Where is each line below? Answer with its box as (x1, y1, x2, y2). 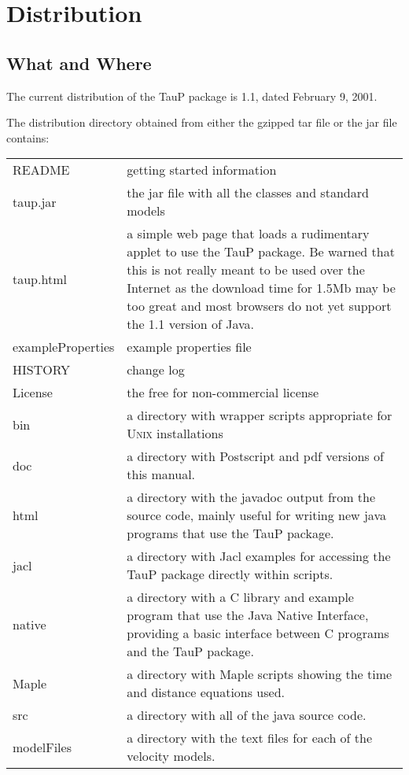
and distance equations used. (127, 683, 286, 702)
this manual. (127, 465, 196, 484)
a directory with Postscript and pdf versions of (127, 447, 384, 466)
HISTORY (13, 360, 71, 379)
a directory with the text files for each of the (127, 729, 373, 747)
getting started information (127, 161, 277, 179)
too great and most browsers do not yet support (127, 297, 392, 316)
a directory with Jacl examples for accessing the (127, 547, 391, 566)
